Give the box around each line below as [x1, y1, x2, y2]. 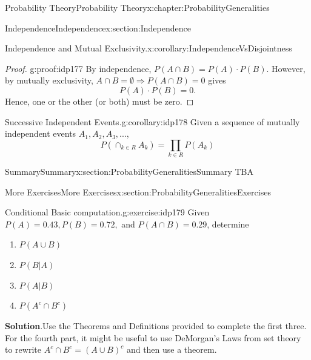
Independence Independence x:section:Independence [5, 21, 191, 34]
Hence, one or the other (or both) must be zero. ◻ [5, 94, 194, 107]
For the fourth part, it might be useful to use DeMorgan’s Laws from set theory [5, 331, 301, 344]
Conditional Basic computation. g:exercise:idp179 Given [5, 206, 210, 218]
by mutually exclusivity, [5, 74, 93, 87]
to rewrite [5, 343, 41, 356]
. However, [266, 62, 306, 74]
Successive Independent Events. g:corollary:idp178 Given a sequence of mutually [5, 115, 300, 128]
